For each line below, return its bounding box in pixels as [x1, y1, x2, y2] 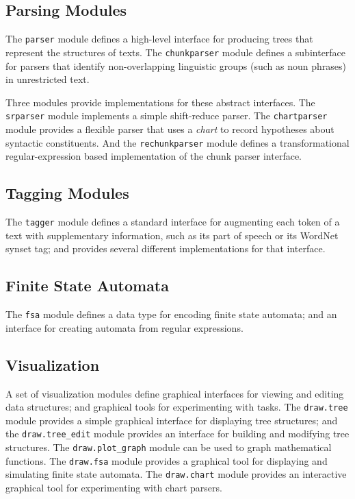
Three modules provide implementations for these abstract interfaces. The [5, 95, 315, 109]
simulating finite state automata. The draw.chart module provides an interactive [5, 467, 347, 481]
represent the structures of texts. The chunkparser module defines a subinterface [5, 45, 346, 59]
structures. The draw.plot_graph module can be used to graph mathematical [5, 440, 332, 454]
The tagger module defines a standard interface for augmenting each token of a [5, 215, 340, 228]
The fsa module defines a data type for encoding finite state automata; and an [5, 307, 337, 321]
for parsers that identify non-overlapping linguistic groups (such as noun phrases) [5, 58, 346, 73]
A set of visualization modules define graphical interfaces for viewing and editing [5, 386, 344, 400]
